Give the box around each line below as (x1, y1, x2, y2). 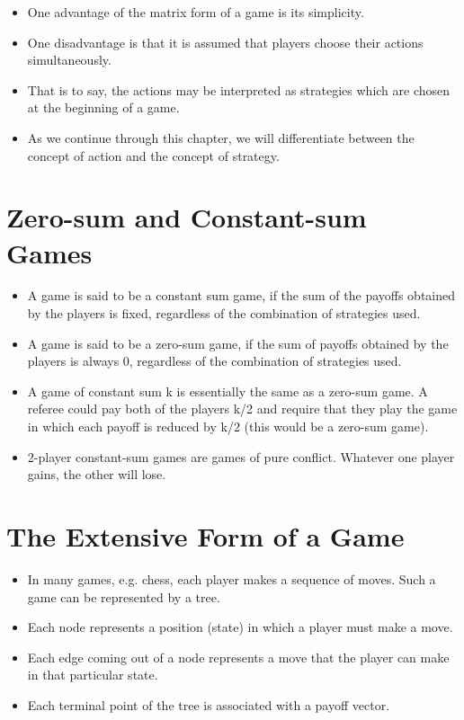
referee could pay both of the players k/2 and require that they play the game (27, 399, 458, 418)
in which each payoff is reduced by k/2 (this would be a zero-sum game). (27, 417, 429, 436)
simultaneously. (27, 50, 112, 69)
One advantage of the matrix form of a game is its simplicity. (27, 3, 364, 21)
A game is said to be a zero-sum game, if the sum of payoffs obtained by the (27, 333, 449, 352)
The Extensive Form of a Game (6, 518, 405, 554)
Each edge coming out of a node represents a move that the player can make (27, 647, 450, 666)
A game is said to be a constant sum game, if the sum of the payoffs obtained (27, 286, 456, 305)
